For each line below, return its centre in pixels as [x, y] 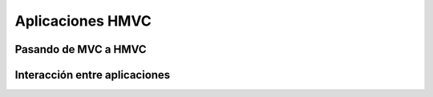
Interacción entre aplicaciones [93, 75]
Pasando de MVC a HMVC [81, 49]
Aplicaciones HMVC [83, 21]
